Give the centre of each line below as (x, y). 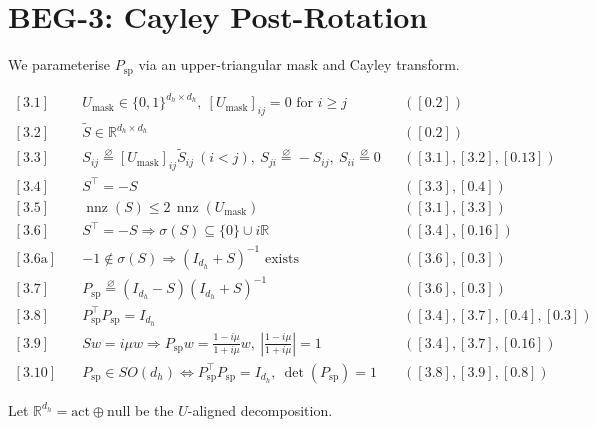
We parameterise (59, 64)
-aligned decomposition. (260, 409)
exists (281, 258)
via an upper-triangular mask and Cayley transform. (299, 64)
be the (154, 409)
